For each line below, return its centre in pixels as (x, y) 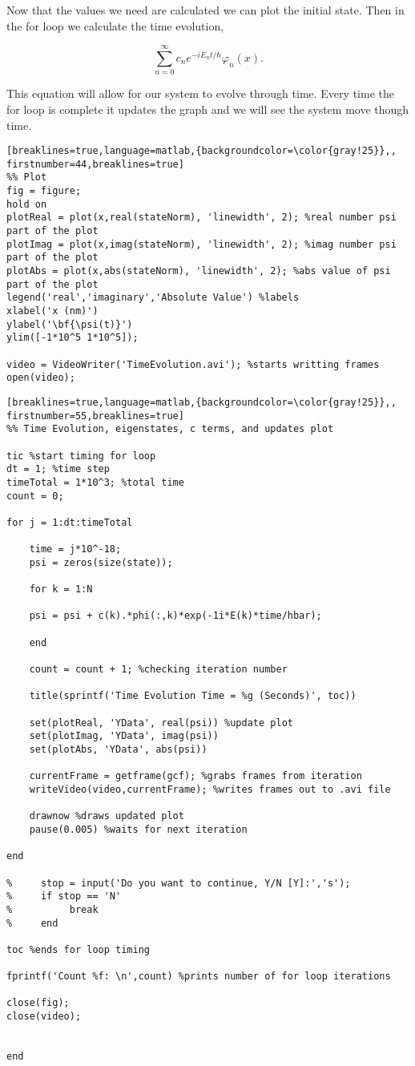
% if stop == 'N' (64, 896)
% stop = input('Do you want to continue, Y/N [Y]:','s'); (179, 883)
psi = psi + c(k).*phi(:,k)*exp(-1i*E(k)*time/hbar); (175, 616)
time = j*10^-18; (75, 549)
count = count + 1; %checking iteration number (158, 670)
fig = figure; (44, 191)
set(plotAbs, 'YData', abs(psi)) (118, 749)
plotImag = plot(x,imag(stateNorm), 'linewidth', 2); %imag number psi (201, 244)
